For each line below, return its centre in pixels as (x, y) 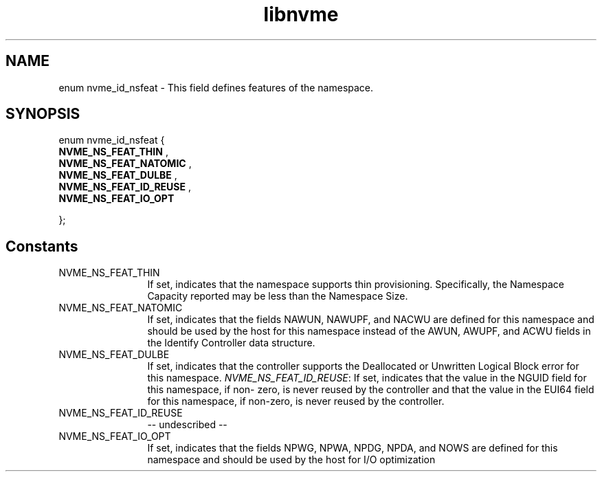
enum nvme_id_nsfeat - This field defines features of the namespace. (216, 87)
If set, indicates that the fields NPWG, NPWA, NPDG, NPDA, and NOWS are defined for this (353, 448)
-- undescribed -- (187, 425)
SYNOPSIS (43, 114)
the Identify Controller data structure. (231, 343)
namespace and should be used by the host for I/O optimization (291, 460)
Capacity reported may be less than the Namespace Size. (278, 296)
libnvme (301, 14)
